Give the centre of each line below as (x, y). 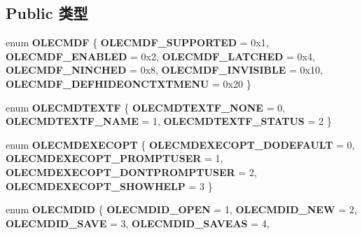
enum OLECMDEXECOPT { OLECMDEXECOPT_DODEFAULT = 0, (180, 144)
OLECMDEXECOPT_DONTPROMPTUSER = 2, (131, 172)
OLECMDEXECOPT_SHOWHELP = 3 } (109, 186)
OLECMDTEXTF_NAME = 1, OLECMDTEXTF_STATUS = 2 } (169, 121)
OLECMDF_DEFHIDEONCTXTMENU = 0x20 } (128, 83)
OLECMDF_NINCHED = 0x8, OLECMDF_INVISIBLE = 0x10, (164, 70)
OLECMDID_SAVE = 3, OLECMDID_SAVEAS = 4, (138, 223)
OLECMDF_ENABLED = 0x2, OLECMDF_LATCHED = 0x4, (160, 56)
